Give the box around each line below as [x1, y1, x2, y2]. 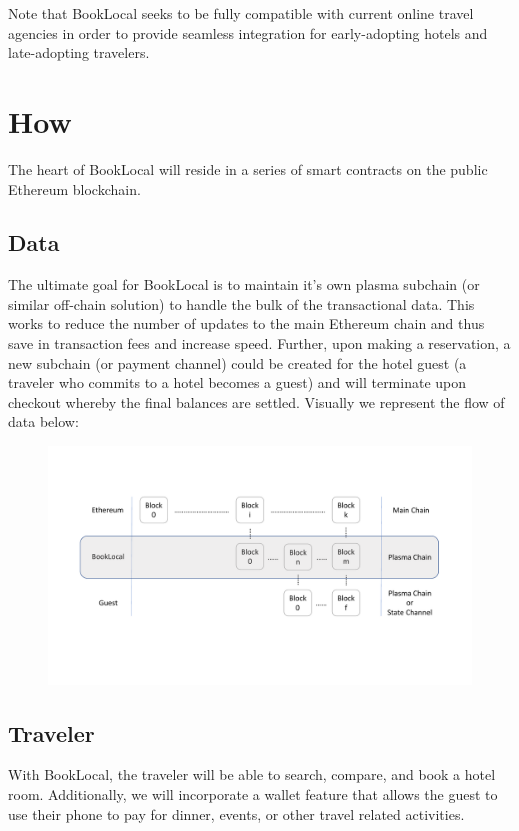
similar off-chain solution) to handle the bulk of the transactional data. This [8, 293, 475, 314]
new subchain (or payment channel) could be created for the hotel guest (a [8, 352, 467, 373]
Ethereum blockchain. [8, 178, 141, 199]
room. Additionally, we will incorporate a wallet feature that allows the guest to [8, 783, 498, 804]
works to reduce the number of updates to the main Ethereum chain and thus [8, 313, 485, 334]
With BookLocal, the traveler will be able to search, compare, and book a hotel [8, 764, 496, 785]
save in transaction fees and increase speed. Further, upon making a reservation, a [8, 333, 511, 354]
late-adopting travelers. [8, 42, 150, 63]
